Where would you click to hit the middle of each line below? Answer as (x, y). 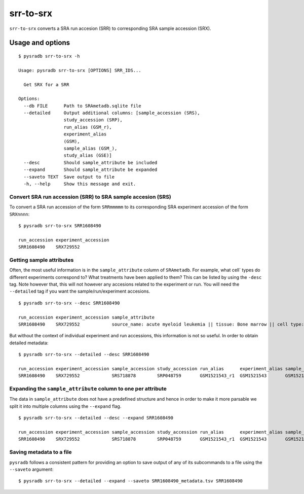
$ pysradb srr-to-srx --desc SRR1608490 (69, 303)
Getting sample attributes (42, 260)
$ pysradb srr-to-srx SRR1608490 (60, 225)
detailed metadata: (29, 343)
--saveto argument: (31, 469)
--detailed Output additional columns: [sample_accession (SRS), (112, 113)
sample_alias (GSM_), (90, 149)
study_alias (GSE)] (88, 155)
